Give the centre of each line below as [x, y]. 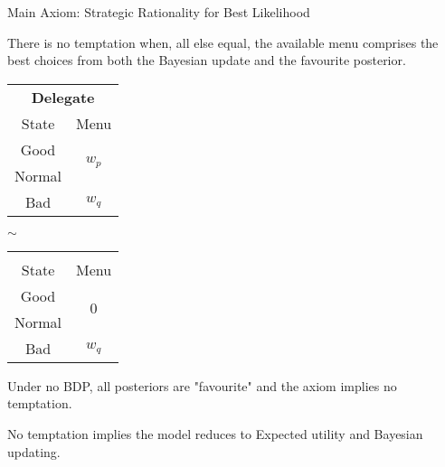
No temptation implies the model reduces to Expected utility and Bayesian [215, 433]
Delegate [63, 97]
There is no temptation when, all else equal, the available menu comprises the [223, 42]
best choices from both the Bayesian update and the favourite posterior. [207, 60]
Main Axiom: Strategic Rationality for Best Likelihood [159, 12]
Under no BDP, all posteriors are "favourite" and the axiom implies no [202, 385]
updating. [34, 451]
